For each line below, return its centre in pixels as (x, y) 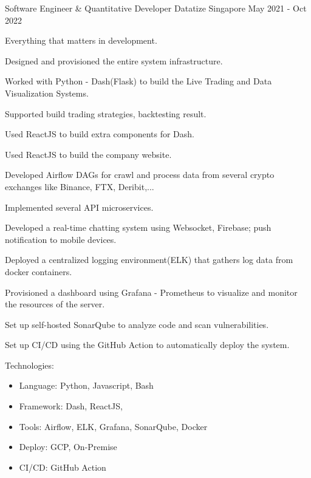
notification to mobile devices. (61, 239)
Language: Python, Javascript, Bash (86, 385)
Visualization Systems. (47, 93)
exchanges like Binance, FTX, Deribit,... (80, 186)
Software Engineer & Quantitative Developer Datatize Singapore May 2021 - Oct (156, 8)
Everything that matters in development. (81, 40)
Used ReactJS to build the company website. (88, 154)
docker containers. (39, 271)
